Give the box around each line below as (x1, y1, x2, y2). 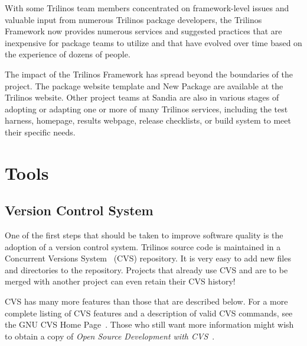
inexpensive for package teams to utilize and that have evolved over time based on (5, 36, 302, 48)
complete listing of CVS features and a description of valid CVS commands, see (5, 306, 293, 319)
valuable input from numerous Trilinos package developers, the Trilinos (5, 13, 262, 25)
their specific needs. (5, 125, 76, 138)
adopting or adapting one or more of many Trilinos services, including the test (5, 102, 288, 115)
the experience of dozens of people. (5, 48, 130, 60)
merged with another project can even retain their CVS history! (5, 275, 236, 287)
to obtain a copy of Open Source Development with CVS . (5, 329, 215, 342)
